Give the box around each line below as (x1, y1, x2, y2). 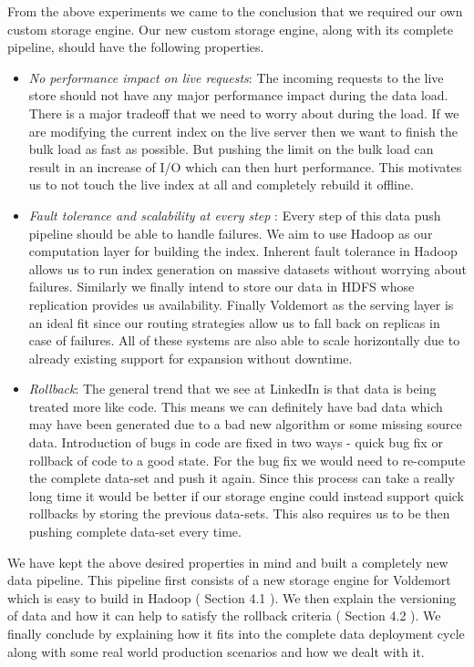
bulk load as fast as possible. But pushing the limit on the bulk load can (28, 139, 434, 159)
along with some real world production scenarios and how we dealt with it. (7, 641, 425, 661)
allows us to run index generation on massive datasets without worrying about (28, 259, 467, 278)
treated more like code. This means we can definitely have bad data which (28, 396, 443, 416)
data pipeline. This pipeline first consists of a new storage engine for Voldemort (7, 570, 451, 590)
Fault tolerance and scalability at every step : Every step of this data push (28, 205, 441, 224)
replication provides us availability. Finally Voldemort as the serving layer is (28, 294, 454, 313)
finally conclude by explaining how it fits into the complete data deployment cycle (7, 624, 465, 642)
